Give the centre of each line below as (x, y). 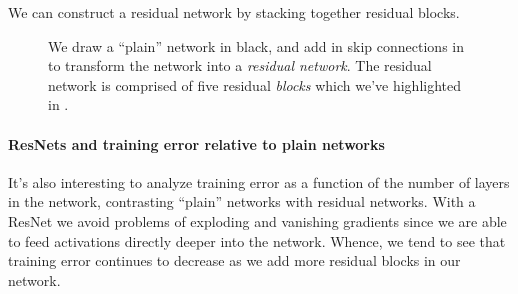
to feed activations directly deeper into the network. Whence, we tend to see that (257, 240)
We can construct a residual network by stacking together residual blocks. (234, 12)
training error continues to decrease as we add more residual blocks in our (234, 260)
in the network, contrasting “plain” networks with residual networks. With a (242, 201)
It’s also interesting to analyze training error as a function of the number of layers (259, 181)
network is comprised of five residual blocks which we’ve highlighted (255, 84)
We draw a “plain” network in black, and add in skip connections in (256, 45)
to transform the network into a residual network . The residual (240, 65)
